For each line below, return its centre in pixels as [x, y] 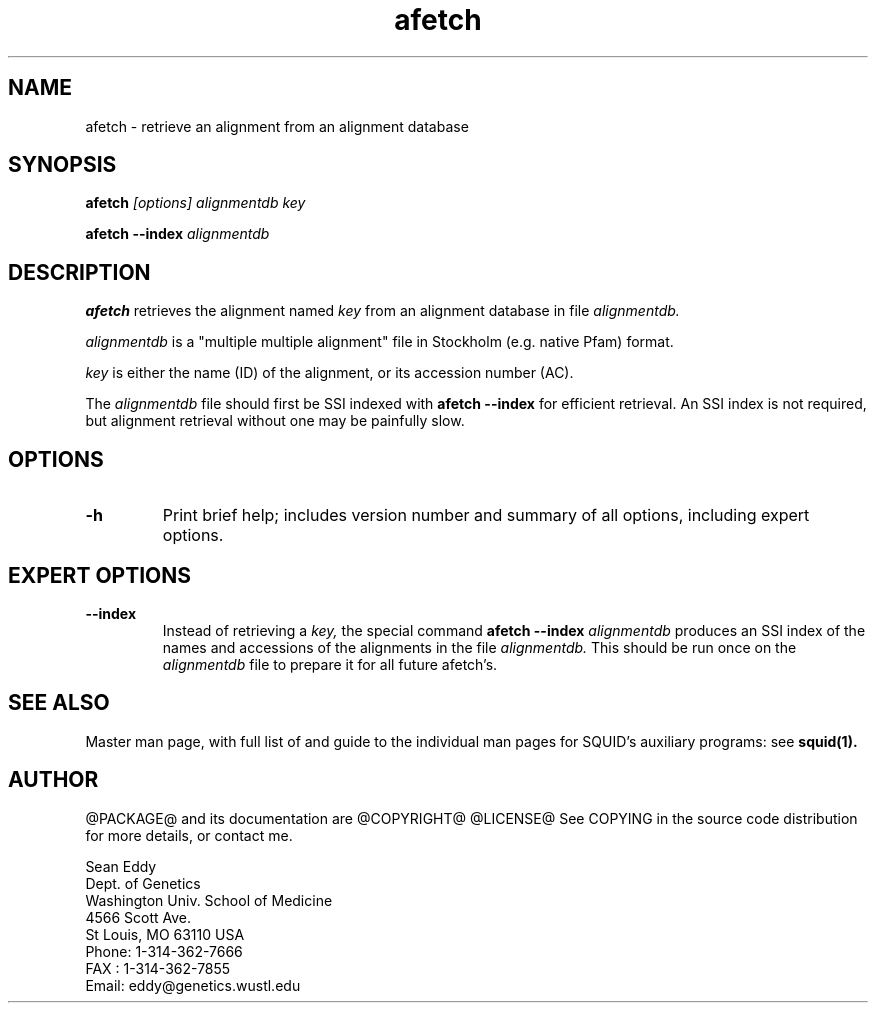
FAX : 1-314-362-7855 [158, 968]
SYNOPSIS [62, 165]
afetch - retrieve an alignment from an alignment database [277, 126]
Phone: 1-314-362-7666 [164, 951]
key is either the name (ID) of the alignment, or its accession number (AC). [329, 373]
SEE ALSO [59, 703]
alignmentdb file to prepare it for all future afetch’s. [330, 664]
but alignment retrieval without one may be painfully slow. [275, 421]
